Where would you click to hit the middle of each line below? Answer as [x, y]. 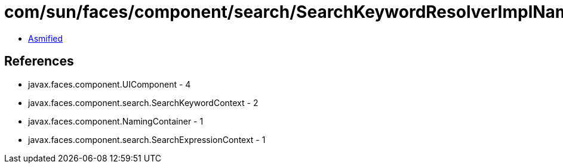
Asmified [46, 38]
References [39, 61]
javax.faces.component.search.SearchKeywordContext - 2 [143, 102]
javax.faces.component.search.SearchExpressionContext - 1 [147, 139]
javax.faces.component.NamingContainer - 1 [116, 121]
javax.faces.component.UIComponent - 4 [110, 84]
